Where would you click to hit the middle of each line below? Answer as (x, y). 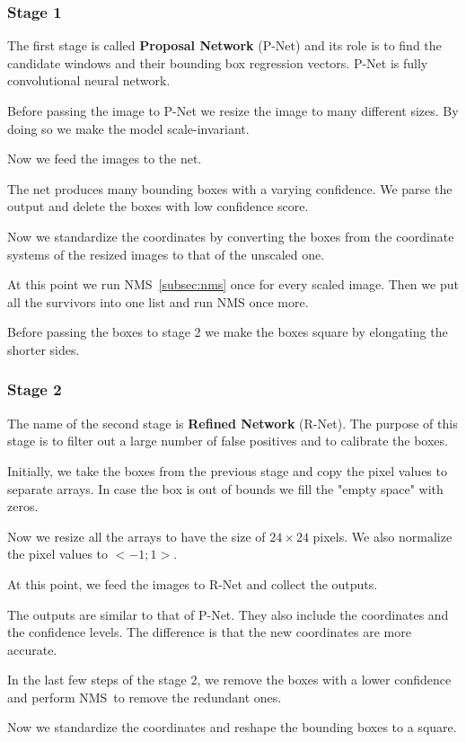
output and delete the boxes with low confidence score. (158, 206)
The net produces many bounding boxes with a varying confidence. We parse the (230, 188)
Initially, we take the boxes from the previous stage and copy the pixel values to (227, 470)
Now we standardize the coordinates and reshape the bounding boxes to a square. (232, 727)
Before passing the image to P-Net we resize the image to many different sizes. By (233, 110)
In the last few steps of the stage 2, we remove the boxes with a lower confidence (229, 680)
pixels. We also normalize (382, 536)
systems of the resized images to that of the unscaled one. (166, 254)
